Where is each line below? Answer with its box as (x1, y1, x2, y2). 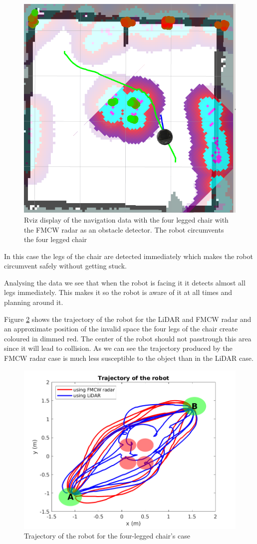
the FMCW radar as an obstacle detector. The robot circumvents (24, 224, 224, 235)
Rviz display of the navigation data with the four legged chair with (24, 214, 229, 225)
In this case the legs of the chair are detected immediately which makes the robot (4, 251, 253, 261)
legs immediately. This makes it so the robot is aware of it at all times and (4, 287, 233, 297)
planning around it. (4, 297, 63, 307)
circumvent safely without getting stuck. (4, 261, 127, 271)
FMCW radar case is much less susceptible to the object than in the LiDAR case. (4, 353, 254, 363)
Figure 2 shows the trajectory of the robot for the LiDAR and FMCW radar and (4, 313, 252, 324)
